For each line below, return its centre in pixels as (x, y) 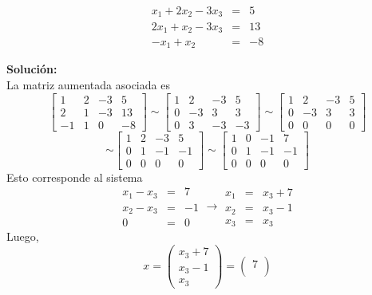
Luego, (23, 236)
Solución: (32, 69)
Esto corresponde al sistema (75, 177)
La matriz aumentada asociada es (88, 85)
